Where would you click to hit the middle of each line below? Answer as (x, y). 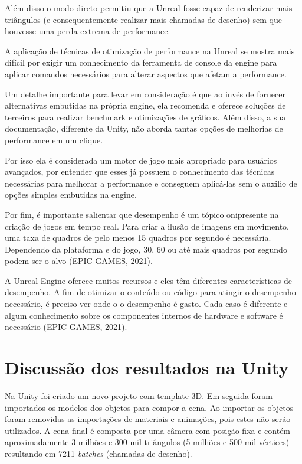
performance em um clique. (54, 140)
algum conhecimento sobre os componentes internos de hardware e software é (144, 315)
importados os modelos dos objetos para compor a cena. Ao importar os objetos (149, 407)
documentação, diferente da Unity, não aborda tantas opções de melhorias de (144, 128)
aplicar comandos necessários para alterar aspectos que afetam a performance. (146, 73)
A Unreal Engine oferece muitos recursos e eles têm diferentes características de (149, 280)
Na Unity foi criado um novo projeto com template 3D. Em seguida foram (139, 395)
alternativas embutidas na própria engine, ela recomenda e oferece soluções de (145, 105)
